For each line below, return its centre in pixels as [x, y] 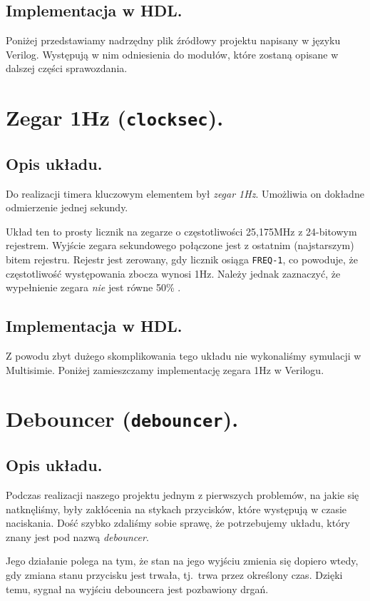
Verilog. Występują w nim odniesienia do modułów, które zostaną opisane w [172, 54]
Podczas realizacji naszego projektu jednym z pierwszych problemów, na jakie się [183, 495]
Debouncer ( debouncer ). [122, 419]
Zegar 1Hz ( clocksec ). [115, 117]
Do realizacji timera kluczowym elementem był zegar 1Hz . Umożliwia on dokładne [185, 193]
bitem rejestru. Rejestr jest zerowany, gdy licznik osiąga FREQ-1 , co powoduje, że [182, 259]
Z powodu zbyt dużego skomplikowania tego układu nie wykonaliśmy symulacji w [184, 356]
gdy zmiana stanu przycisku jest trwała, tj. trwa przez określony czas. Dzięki [174, 574]
